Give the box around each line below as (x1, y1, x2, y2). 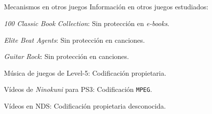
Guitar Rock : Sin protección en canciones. (4, 51, 129, 61)
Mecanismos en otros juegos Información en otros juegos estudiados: (4, 1, 209, 12)
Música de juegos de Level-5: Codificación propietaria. (4, 67, 166, 78)
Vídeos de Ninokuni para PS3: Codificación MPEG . (4, 84, 152, 94)
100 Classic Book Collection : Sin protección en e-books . (4, 18, 169, 28)
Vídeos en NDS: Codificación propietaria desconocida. (4, 101, 166, 111)
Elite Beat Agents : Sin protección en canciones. (4, 34, 145, 45)
